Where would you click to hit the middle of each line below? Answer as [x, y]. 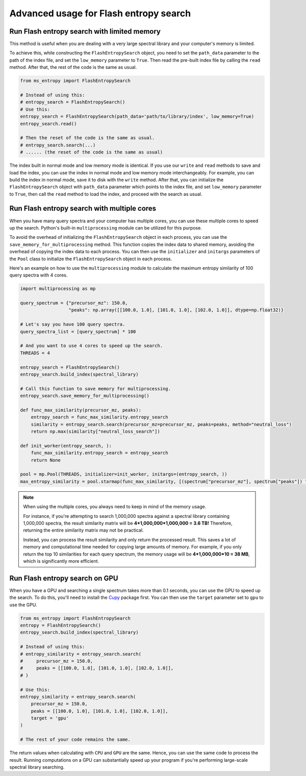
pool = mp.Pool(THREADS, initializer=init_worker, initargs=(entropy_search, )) [124, 474]
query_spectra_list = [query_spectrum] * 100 [78, 331]
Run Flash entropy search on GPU [64, 578]
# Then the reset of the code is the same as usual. [87, 138]
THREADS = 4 [35, 353]
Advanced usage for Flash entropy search [100, 13]
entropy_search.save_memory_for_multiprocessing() [85, 396]
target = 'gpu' [50, 718]
